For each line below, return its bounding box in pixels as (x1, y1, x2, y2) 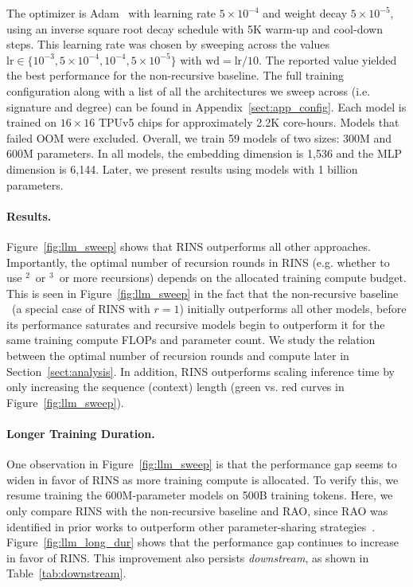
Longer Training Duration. (6, 425, 155, 442)
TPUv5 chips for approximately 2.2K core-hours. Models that (98, 114, 399, 131)
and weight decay (263, 5, 348, 21)
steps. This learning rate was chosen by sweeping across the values (6, 36, 329, 53)
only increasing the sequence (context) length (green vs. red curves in (6, 378, 345, 395)
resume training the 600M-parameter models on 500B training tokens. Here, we (6, 487, 393, 503)
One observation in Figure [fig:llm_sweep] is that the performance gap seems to (6, 456, 397, 472)
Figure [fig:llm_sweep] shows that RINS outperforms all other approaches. (6, 237, 371, 254)
